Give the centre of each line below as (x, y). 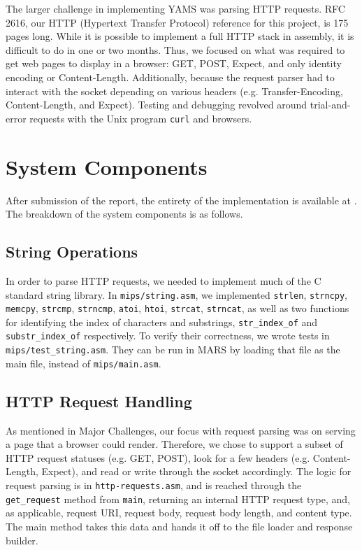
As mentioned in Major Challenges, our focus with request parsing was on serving (181, 430)
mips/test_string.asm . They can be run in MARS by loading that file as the (173, 350)
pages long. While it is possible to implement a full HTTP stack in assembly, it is (180, 36)
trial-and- (330, 105)
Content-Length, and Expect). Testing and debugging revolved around (157, 105)
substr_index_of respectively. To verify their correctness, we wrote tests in (168, 336)
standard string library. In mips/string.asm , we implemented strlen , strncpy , (177, 294)
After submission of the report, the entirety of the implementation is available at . (181, 200)
